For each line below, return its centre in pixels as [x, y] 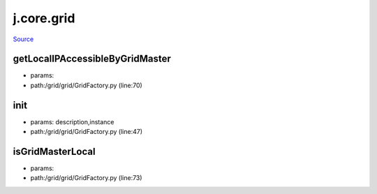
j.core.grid [44, 18]
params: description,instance [72, 121]
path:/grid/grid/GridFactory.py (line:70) [86, 85]
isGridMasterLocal [54, 151]
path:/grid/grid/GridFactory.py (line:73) [86, 178]
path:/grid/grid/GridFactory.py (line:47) [87, 132]
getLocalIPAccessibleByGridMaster [92, 59]
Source [23, 39]
